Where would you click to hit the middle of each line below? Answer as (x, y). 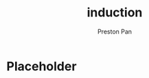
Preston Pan (115, 31)
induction (115, 13)
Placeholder (42, 66)
